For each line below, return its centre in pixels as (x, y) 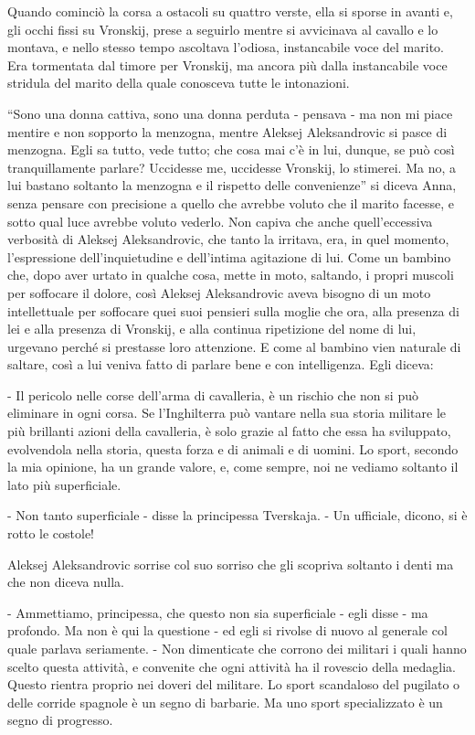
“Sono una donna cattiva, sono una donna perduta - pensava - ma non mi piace (230, 113)
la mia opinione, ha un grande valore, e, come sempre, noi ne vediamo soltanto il (233, 467)
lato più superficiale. (64, 484)
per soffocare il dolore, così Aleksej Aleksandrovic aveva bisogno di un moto (219, 292)
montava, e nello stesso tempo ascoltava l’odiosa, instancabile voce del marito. (226, 47)
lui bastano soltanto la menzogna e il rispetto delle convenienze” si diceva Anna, (232, 185)
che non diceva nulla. (66, 582)
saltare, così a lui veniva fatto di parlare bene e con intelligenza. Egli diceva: (221, 364)
